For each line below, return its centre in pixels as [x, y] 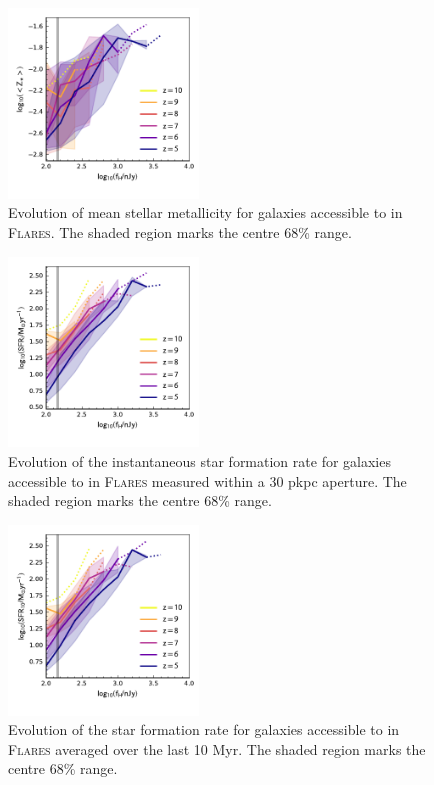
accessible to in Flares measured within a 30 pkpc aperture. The [207, 480]
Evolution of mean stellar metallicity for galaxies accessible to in [205, 212]
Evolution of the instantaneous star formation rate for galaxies [199, 460]
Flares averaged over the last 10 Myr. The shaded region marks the [217, 748]
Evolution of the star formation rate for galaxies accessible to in [204, 729]
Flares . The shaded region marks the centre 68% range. [180, 231]
